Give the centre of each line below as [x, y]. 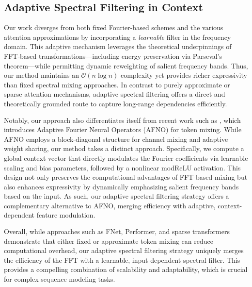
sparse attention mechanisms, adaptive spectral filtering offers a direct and [115, 94]
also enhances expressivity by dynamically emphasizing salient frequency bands [121, 186]
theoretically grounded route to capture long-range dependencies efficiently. [116, 103]
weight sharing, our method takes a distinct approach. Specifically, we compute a [124, 148]
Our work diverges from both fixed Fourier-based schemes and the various [114, 27]
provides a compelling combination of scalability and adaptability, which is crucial [126, 269]
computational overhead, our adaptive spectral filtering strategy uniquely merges [124, 250]
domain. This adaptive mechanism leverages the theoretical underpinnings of [118, 46]
